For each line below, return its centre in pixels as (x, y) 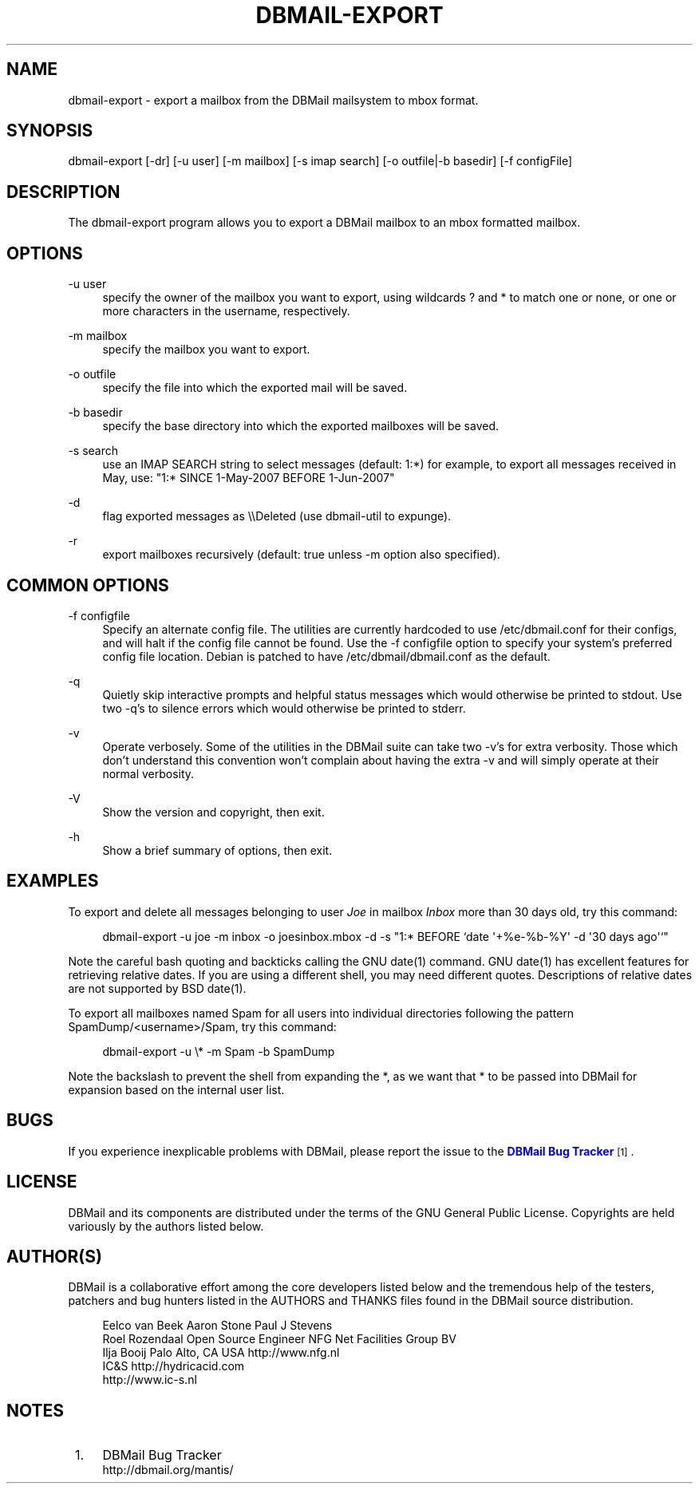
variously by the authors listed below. (166, 1226)
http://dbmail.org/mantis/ (168, 1470)
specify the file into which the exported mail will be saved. (255, 388)
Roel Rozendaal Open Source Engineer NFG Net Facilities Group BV (279, 1339)
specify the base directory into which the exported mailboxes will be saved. (301, 426)
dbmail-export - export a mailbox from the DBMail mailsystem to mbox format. (273, 100)
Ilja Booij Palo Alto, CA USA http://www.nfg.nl (221, 1353)
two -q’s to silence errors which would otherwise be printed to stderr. (284, 708)
